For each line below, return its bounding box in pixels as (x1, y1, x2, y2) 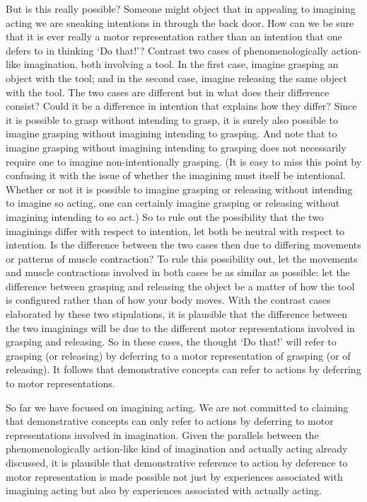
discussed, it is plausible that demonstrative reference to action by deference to (6, 455, 348, 469)
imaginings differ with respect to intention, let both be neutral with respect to (6, 223, 345, 238)
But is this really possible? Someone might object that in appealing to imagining (6, 1, 356, 16)
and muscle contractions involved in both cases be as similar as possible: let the (6, 265, 350, 280)
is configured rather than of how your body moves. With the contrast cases (6, 292, 331, 307)
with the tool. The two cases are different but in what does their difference (6, 84, 330, 99)
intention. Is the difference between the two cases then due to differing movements (6, 237, 361, 252)
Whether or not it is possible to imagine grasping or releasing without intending (6, 181, 353, 196)
